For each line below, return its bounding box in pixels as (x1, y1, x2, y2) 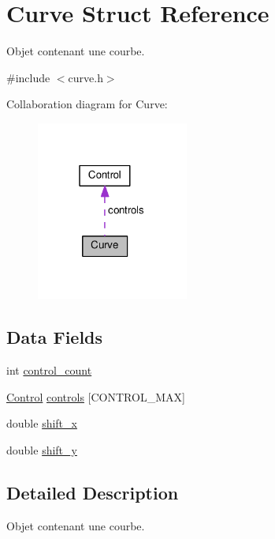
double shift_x (6, 415, 77, 432)
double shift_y (6, 442, 77, 458)
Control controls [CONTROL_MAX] (6, 388, 185, 405)
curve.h (68, 69, 103, 85)
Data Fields (6, 325, 103, 349)
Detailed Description (6, 481, 179, 505)
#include (6, 69, 50, 85)
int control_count (6, 362, 92, 379)
